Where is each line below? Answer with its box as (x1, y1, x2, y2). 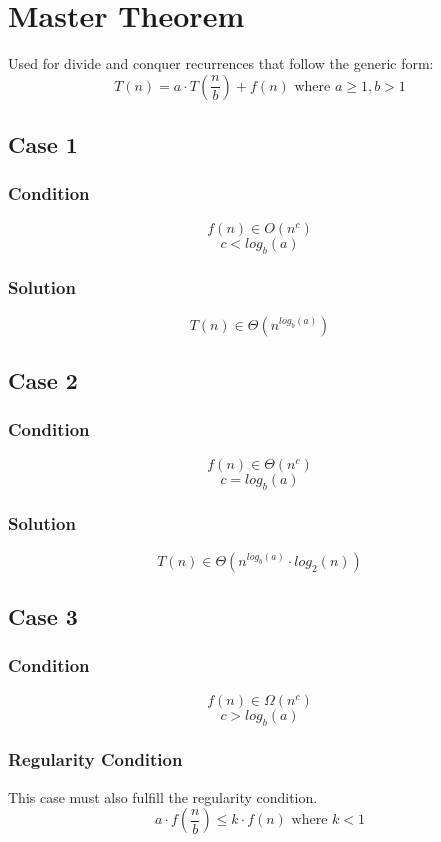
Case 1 (8, 129, 78, 160)
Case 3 (8, 601, 78, 632)
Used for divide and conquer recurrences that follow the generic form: (8, 53, 434, 74)
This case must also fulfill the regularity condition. (8, 786, 318, 807)
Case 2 (8, 365, 78, 396)
